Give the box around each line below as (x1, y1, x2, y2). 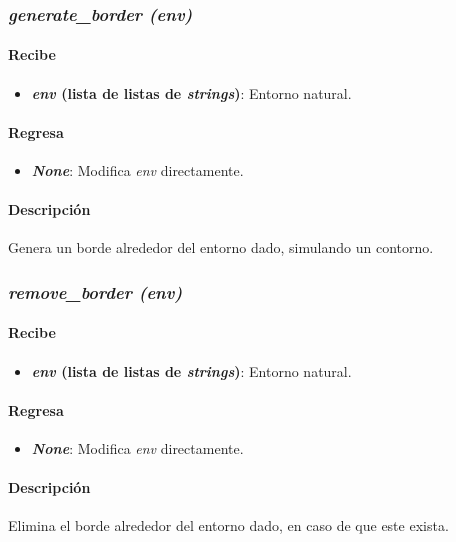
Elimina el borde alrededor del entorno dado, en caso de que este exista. (8, 515, 449, 536)
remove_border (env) (8, 279, 183, 304)
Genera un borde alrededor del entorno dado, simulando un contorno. (8, 237, 434, 258)
